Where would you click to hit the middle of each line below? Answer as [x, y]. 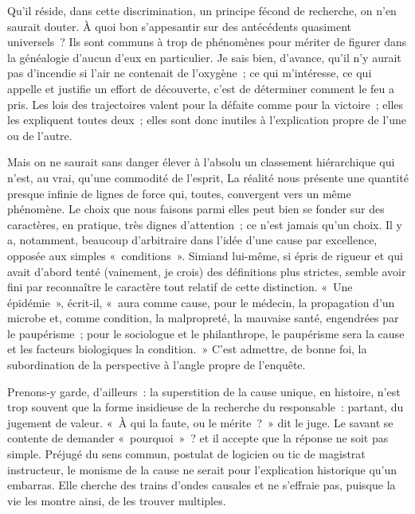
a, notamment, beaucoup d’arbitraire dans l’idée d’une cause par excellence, [192, 240]
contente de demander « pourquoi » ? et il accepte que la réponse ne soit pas [198, 438]
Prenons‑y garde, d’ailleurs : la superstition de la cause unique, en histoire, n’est [204, 391]
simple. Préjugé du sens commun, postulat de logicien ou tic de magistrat [186, 454]
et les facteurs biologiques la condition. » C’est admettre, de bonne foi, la [187, 349]
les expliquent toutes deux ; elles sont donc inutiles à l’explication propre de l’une [207, 120]
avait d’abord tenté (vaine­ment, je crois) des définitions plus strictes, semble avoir [207, 271]
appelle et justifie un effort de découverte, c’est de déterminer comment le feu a [201, 88]
